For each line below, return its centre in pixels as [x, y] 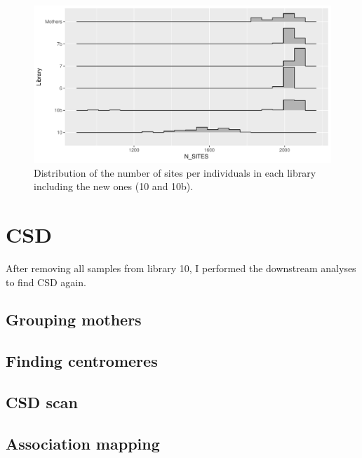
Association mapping [83, 443]
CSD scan [42, 402]
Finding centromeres [82, 361]
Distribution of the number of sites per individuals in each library [175, 172]
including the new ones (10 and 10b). [114, 186]
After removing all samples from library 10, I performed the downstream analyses [181, 268]
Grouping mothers [74, 319]
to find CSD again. [46, 282]
